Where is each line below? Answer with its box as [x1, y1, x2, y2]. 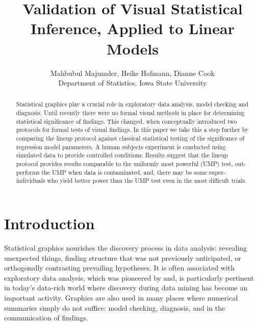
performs [16, 168, 40, 176]
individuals [16, 176, 45, 185]
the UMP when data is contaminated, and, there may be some [41, 168, 208, 176]
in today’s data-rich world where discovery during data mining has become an [4, 282, 248, 293]
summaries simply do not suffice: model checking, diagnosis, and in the [4, 302, 225, 313]
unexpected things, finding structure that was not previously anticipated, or [4, 252, 241, 263]
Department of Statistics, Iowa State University [58, 77, 207, 88]
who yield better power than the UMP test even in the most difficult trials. [47, 176, 247, 185]
